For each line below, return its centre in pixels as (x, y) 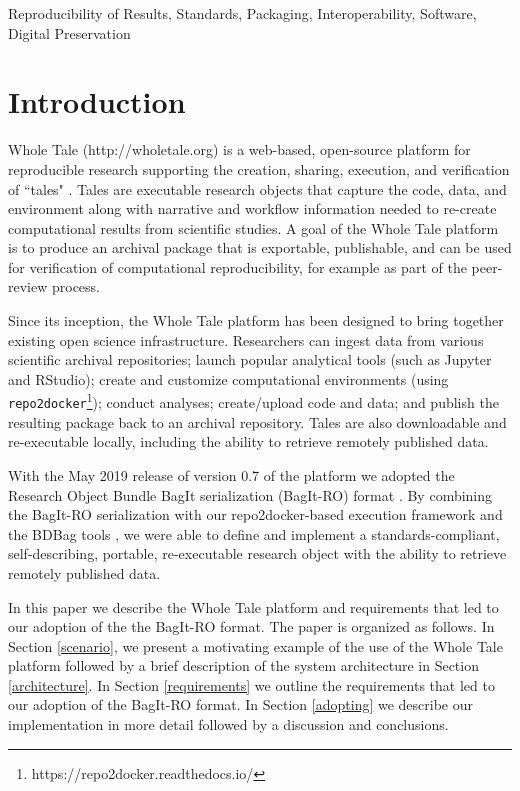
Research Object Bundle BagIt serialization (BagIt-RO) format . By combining (250, 494)
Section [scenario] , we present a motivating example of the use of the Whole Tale (255, 645)
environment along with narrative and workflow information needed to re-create (252, 208)
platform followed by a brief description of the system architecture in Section (243, 665)
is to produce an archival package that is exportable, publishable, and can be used (260, 247)
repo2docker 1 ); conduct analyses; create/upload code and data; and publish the (253, 401)
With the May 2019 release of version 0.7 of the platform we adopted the (231, 474)
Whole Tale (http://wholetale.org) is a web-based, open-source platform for (239, 149)
